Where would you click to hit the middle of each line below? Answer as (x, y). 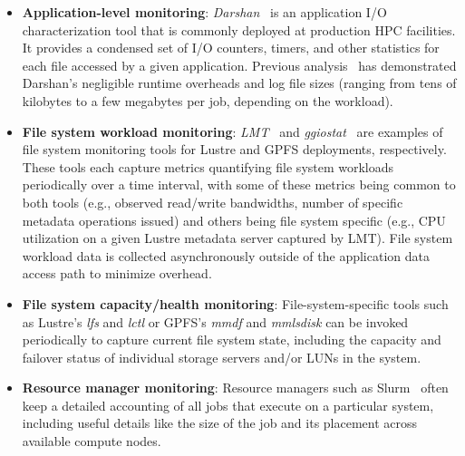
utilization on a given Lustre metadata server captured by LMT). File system (237, 238)
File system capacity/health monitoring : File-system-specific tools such (235, 303)
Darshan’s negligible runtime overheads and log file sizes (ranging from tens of (239, 83)
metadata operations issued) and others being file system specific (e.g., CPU (234, 220)
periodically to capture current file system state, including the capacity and (232, 340)
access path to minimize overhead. (117, 273)
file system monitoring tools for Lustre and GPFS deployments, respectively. (234, 149)
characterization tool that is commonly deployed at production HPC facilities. (239, 29)
